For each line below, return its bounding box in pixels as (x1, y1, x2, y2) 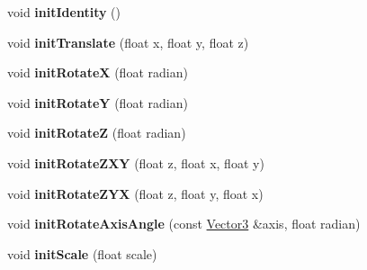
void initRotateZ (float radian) (7, 123, 186, 142)
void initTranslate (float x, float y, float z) (7, 32, 249, 51)
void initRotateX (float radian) (7, 63, 188, 82)
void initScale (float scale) (7, 244, 157, 263)
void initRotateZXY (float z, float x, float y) (7, 153, 264, 172)
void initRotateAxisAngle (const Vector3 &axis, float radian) (7, 214, 361, 233)
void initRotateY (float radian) (7, 93, 188, 112)
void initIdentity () (7, 3, 121, 21)
